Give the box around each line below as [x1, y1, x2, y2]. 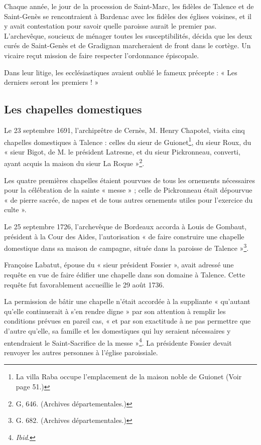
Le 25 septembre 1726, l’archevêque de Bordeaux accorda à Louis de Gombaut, [4, 221, 247, 232]
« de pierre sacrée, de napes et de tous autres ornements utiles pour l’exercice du [4, 194, 253, 205]
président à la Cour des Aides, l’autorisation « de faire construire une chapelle [4, 231, 244, 241]
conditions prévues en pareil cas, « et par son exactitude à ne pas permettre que [4, 316, 251, 326]
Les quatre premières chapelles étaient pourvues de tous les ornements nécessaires [4, 175, 255, 185]
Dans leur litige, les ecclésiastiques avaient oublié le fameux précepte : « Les [4, 67, 237, 77]
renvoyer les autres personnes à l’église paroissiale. [4, 347, 158, 357]
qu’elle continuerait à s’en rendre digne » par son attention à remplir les [4, 306, 226, 316]
